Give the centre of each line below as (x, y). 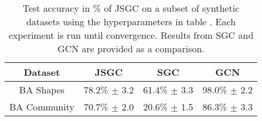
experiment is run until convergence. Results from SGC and (131, 35)
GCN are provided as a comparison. (131, 48)
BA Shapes (42, 90)
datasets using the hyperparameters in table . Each (131, 21)
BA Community (42, 107)
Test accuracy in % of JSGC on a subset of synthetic (131, 8)
